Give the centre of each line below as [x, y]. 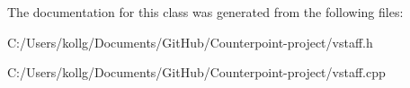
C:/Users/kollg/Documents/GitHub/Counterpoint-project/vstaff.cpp [196, 72]
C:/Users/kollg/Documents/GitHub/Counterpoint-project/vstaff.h [190, 42]
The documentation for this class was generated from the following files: [205, 12]
